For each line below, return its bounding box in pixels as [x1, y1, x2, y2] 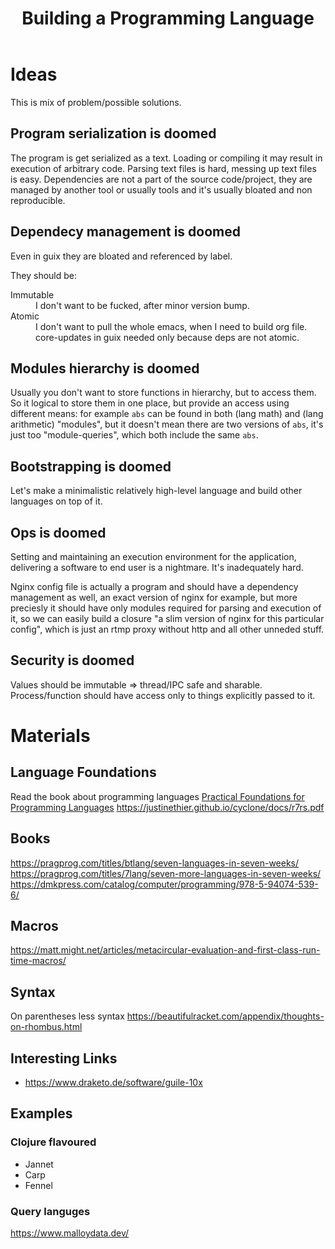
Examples [10, 1105, 73, 1122]
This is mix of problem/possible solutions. [10, 96, 182, 108]
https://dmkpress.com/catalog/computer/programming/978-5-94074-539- [10, 878, 319, 890]
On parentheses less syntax [10, 1010, 125, 1022]
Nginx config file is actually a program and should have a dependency [10, 581, 299, 592]
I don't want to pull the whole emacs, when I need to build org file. [35, 320, 308, 332]
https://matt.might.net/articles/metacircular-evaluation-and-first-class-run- [10, 944, 321, 956]
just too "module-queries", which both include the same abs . [10, 429, 259, 441]
